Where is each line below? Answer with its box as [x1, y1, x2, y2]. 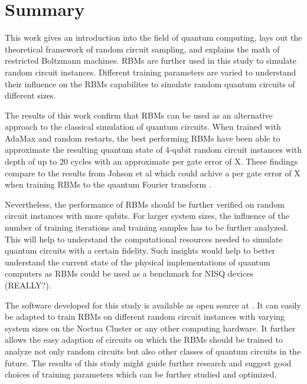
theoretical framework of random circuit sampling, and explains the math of [5, 42, 280, 55]
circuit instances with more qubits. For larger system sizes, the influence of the [5, 209, 289, 222]
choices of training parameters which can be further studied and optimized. [5, 368, 277, 380]
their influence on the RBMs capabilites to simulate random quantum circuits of [5, 77, 295, 90]
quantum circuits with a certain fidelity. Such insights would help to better [5, 244, 276, 257]
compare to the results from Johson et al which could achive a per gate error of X [5, 166, 301, 179]
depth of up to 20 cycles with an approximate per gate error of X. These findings [5, 155, 298, 168]
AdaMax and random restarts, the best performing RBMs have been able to [5, 132, 280, 144]
